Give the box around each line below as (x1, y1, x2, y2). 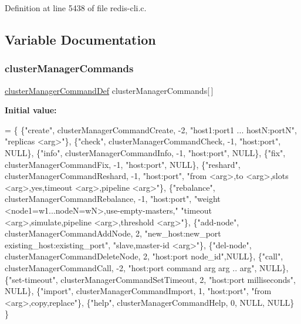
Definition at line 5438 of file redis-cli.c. (5, 2, 147, 14)
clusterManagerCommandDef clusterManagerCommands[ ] (5, 84, 214, 96)
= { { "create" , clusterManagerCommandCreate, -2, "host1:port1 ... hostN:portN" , (5, 123, 297, 136)
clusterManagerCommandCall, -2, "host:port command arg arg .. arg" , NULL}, (5, 261, 289, 274)
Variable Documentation (5, 30, 156, 48)
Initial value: (5, 104, 57, 116)
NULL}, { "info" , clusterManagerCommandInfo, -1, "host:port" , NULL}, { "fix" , (5, 146, 286, 158)
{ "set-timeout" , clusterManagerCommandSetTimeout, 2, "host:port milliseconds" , (5, 273, 296, 285)
